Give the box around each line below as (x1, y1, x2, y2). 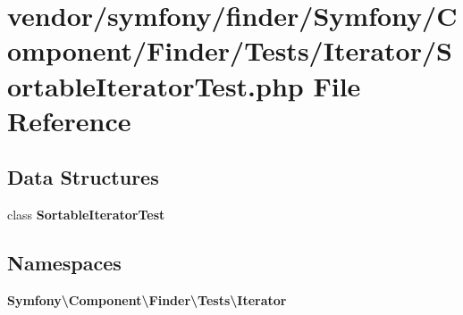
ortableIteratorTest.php (7, 67, 304, 104)
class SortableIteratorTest (7, 205, 165, 224)
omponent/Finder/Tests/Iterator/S (7, 32, 452, 69)
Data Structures (7, 163, 159, 191)
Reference (7, 102, 131, 138)
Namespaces (7, 249, 122, 277)
